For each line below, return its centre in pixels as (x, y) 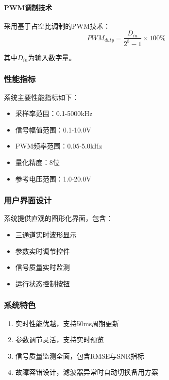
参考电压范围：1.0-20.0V (53, 178)
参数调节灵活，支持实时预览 (59, 339)
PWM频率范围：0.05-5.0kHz (59, 146)
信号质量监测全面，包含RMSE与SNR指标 (80, 355)
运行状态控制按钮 (42, 283)
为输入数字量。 (52, 57)
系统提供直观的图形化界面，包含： (58, 218)
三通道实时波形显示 (46, 234)
